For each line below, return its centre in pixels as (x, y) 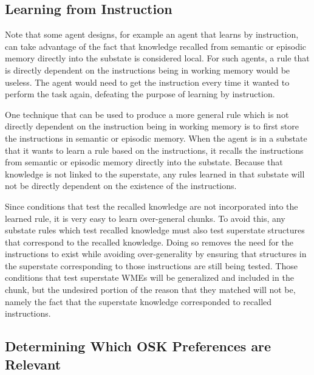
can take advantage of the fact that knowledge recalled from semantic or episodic (156, 46)
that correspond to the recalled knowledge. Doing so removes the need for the (149, 242)
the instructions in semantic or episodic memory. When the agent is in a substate (156, 138)
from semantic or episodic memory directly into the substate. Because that (144, 162)
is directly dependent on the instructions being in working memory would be (148, 70)
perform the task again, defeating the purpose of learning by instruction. (140, 94)
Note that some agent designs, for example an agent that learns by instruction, (152, 34)
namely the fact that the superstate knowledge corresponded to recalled (138, 301)
